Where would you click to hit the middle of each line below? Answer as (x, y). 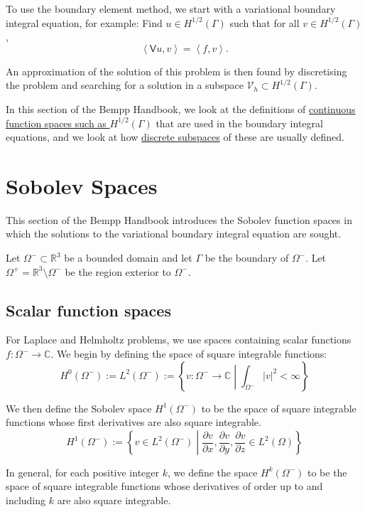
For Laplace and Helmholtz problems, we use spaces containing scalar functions (179, 340)
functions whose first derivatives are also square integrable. (134, 422)
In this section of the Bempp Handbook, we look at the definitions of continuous (181, 108)
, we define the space (212, 472)
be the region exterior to (118, 271)
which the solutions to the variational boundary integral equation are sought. (174, 234)
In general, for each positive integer (83, 472)
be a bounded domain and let (128, 258)
